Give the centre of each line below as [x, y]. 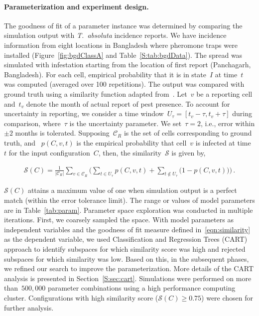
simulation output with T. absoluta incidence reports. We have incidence [115, 35]
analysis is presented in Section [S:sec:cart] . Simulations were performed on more [128, 278]
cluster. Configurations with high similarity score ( [81, 297]
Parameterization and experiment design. [76, 6]
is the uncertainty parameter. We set [126, 123]
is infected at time [223, 142]
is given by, [189, 152]
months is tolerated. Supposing [62, 133]
